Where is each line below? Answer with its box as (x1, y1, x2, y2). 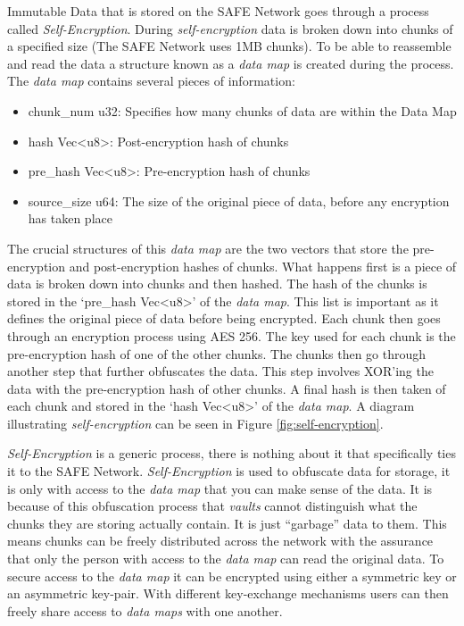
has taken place (28, 209, 112, 228)
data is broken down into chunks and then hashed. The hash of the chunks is (7, 274, 427, 293)
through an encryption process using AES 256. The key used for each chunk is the (7, 326, 456, 345)
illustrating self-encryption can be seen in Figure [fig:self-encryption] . (7, 413, 384, 432)
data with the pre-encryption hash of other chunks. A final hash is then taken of (7, 379, 446, 397)
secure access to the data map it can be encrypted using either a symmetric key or (7, 566, 457, 585)
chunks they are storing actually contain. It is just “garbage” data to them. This (7, 513, 447, 532)
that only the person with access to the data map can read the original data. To (7, 549, 444, 568)
